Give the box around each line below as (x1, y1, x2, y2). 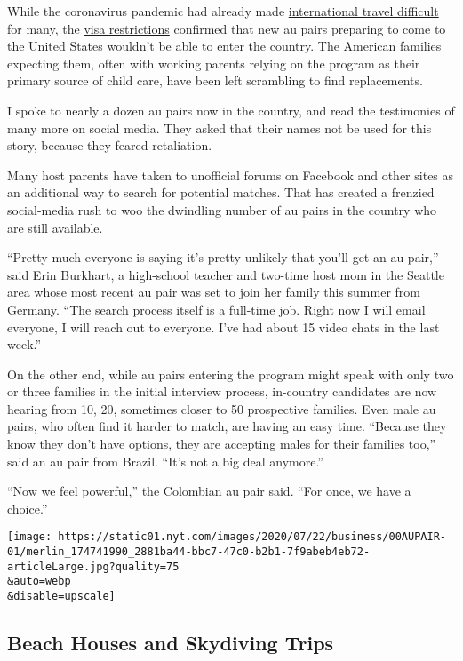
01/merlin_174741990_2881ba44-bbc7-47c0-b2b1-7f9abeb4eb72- (7, 546, 371, 559)
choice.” (7, 498, 48, 517)
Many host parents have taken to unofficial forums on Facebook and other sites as (7, 165, 454, 184)
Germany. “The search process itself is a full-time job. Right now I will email (7, 299, 426, 318)
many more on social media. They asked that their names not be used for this (7, 118, 432, 137)
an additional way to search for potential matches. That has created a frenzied (7, 183, 435, 202)
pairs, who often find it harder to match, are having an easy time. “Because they (7, 417, 447, 435)
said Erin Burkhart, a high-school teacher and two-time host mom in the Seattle (7, 265, 444, 283)
